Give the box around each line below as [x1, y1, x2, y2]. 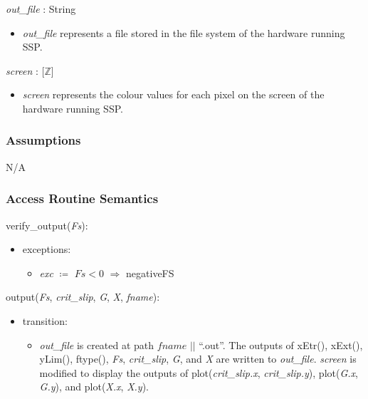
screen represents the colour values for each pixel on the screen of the [22, 87, 325, 102]
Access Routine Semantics [6, 190, 159, 207]
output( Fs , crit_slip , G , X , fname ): [6, 289, 160, 304]
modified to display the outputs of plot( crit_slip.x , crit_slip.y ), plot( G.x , [39, 365, 358, 380]
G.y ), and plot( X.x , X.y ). [39, 379, 149, 394]
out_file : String [6, 1, 76, 16]
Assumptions [6, 131, 81, 149]
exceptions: [22, 242, 71, 256]
